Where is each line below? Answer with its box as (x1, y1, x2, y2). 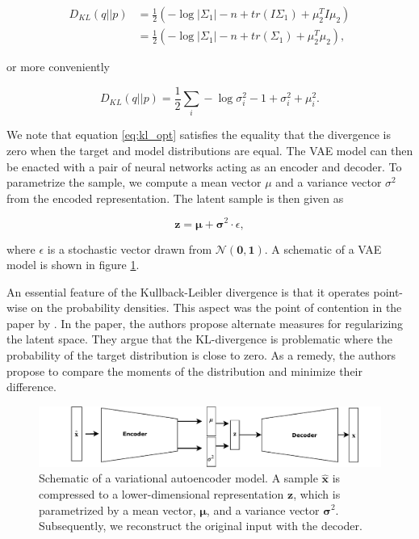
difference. (6, 378, 57, 395)
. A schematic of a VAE (264, 240, 382, 257)
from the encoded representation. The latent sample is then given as (6, 189, 344, 206)
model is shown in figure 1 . (6, 256, 140, 273)
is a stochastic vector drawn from (47, 240, 212, 257)
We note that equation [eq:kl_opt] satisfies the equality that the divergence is (6, 126, 391, 143)
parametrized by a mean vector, (39, 501, 196, 518)
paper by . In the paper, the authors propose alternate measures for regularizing (6, 314, 404, 331)
